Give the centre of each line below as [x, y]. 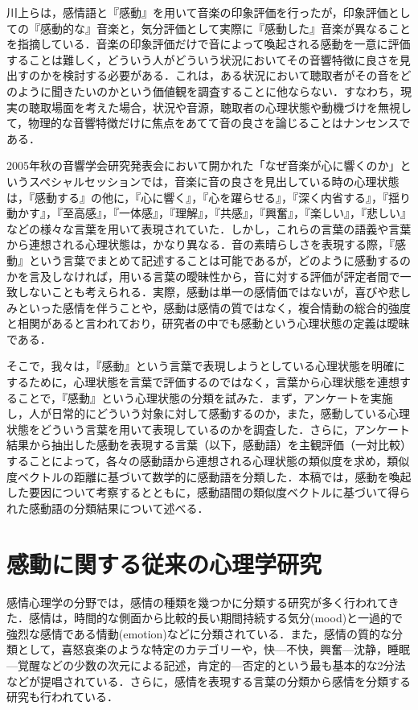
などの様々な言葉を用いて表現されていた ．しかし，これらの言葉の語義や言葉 [209, 228]
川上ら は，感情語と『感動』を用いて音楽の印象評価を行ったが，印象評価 [197, 12]
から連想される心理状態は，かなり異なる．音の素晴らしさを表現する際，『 [201, 244]
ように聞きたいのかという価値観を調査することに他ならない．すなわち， [209, 91]
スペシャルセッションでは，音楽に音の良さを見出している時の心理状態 [214, 181]
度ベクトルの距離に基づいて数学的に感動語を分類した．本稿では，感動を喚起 [209, 476]
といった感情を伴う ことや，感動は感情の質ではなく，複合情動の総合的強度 [214, 307]
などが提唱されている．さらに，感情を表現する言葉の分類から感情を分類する [209, 681]
